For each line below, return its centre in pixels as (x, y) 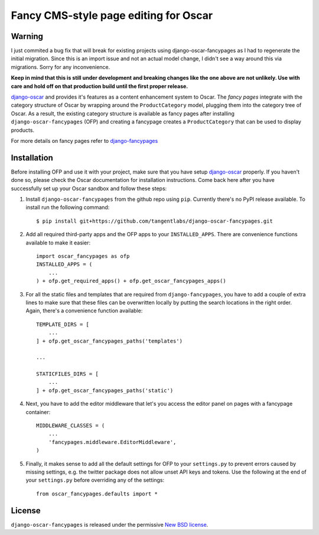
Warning (27, 36)
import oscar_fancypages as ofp (83, 256)
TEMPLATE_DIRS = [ (63, 324)
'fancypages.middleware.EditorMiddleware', (112, 442)
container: (38, 412)
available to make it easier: (58, 243)
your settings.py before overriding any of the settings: (95, 480)
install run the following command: (68, 207)
